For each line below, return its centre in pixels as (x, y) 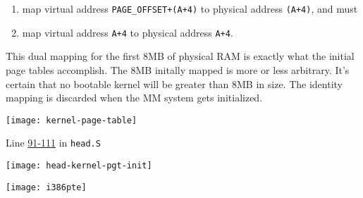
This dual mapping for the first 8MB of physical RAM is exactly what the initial (180, 56)
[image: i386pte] (46, 187)
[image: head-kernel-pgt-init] (79, 166)
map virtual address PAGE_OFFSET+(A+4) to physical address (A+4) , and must (190, 8)
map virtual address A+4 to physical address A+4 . (128, 32)
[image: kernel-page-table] (72, 120)
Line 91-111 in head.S (53, 143)
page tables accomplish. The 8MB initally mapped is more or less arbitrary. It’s (178, 69)
